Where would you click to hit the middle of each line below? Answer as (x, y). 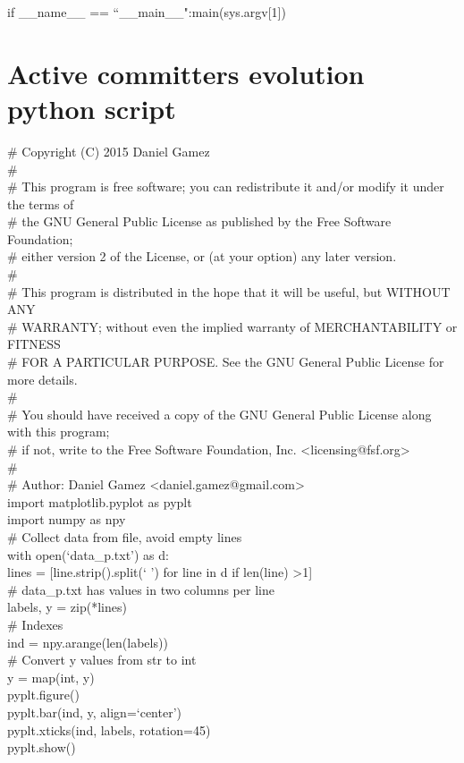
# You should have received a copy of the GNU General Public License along (219, 414)
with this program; (59, 432)
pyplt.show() (42, 747)
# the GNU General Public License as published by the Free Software (199, 221)
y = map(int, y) (51, 677)
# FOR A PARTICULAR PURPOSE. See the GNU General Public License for (226, 362)
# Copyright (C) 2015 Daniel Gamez (109, 151)
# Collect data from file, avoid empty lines (125, 536)
